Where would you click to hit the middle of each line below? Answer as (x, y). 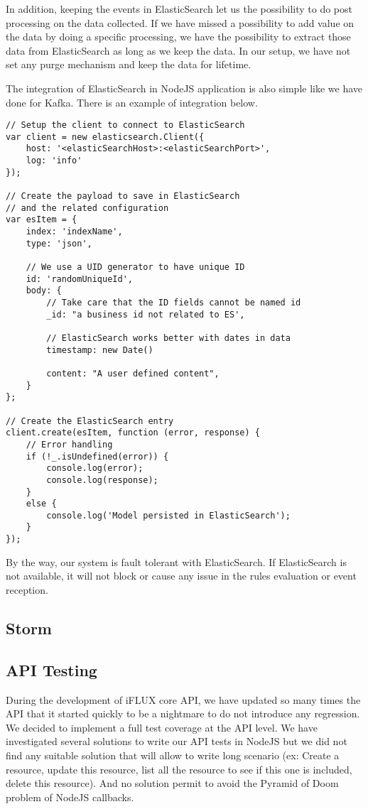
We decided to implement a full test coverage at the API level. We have (162, 727)
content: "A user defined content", (133, 373)
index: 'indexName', (74, 232)
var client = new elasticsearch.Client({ (105, 137)
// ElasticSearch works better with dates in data (168, 338)
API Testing (52, 669)
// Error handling (69, 444)
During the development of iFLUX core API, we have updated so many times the (183, 699)
